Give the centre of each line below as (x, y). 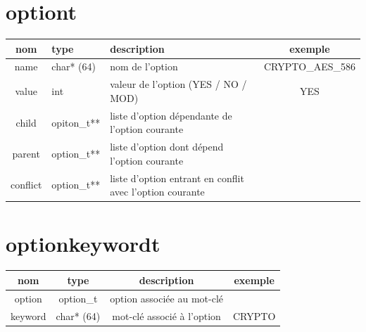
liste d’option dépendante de (171, 115)
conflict (26, 185)
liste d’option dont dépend (167, 147)
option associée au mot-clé (166, 298)
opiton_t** (76, 122)
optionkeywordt (83, 243)
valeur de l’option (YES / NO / (178, 84)
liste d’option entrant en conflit (177, 178)
